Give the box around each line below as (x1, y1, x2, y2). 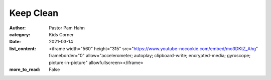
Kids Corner (49, 31, 74, 37)
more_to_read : (9, 66, 40, 72)
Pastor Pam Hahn (49, 25, 85, 31)
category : (9, 31, 31, 37)
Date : (9, 39, 21, 45)
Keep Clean (9, 7, 59, 18)
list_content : (9, 45, 36, 52)
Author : (9, 25, 26, 31)
